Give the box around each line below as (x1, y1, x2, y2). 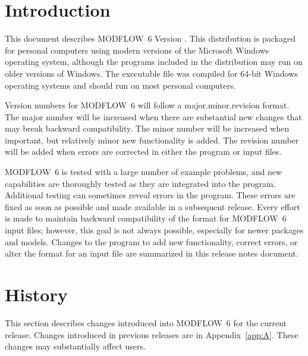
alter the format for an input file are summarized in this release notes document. (5, 247, 298, 260)
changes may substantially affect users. (5, 340, 146, 352)
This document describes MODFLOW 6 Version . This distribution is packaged (5, 32, 296, 45)
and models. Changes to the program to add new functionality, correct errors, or (5, 235, 298, 248)
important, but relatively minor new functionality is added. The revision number (5, 133, 299, 146)
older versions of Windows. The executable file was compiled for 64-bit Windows (5, 67, 298, 79)
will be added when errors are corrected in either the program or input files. (5, 145, 282, 158)
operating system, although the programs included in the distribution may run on (5, 55, 303, 68)
